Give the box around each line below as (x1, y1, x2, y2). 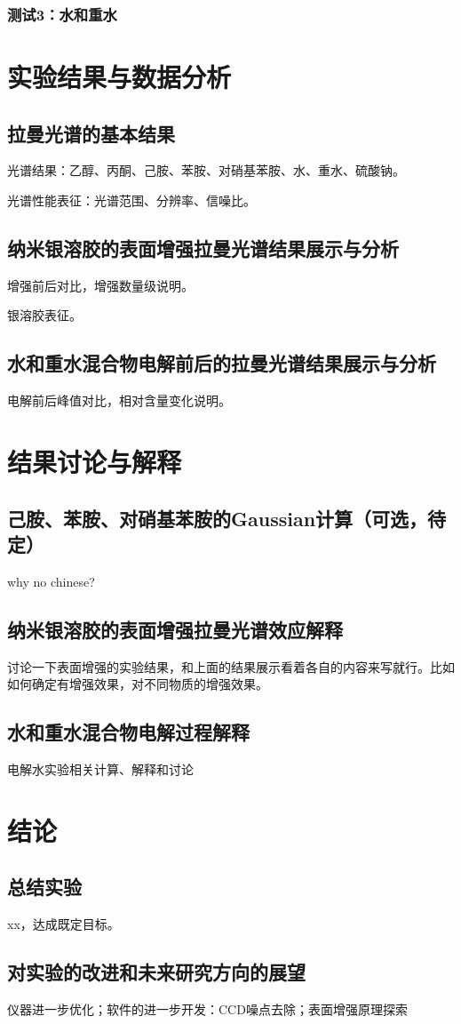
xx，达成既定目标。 (7, 915, 120, 933)
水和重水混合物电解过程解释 (7, 718, 250, 746)
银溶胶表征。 (7, 306, 82, 324)
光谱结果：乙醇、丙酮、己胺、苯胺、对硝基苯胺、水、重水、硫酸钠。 (7, 161, 405, 180)
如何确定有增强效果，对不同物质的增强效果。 (7, 675, 268, 693)
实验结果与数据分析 (7, 59, 232, 95)
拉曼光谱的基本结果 (7, 119, 175, 147)
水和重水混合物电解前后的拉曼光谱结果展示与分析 (7, 349, 436, 377)
